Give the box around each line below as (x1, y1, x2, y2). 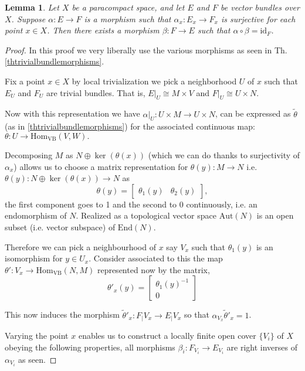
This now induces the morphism (5, 308, 120, 321)
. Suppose (11, 12, 46, 25)
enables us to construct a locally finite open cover (78, 329, 256, 341)
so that (184, 308, 209, 321)
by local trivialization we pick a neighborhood (72, 74, 237, 87)
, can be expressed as (215, 107, 291, 120)
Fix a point (5, 74, 45, 87)
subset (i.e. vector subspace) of (5, 220, 116, 233)
